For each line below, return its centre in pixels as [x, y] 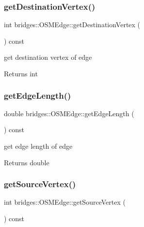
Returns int [21, 73]
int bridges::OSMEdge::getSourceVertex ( [65, 202]
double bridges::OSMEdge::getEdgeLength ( [69, 113]
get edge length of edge [38, 146]
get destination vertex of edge [48, 57]
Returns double [27, 162]
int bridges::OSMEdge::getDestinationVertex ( [72, 25]
